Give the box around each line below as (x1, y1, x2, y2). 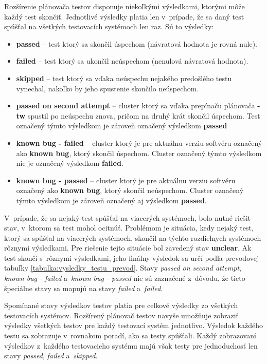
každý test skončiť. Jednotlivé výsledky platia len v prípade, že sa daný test (4, 11, 244, 22)
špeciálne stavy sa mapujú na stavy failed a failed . (4, 282, 163, 293)
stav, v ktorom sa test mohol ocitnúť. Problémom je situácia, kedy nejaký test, (4, 222, 254, 233)
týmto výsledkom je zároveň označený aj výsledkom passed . (16, 195, 207, 205)
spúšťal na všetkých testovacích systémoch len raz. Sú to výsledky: (4, 21, 214, 32)
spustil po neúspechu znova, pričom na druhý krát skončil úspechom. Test (27, 110, 260, 121)
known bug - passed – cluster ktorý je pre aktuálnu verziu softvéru (16, 175, 236, 185)
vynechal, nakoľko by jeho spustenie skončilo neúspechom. (16, 83, 199, 93)
